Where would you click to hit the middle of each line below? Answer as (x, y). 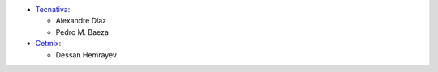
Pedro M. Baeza (82, 32)
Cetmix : (48, 44)
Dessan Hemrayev (86, 55)
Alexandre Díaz (81, 21)
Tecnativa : (53, 9)
